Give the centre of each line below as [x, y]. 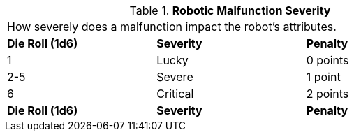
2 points [327, 94]
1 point [323, 77]
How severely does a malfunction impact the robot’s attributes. [172, 27]
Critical [175, 94]
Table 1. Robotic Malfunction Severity [230, 10]
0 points [327, 60]
